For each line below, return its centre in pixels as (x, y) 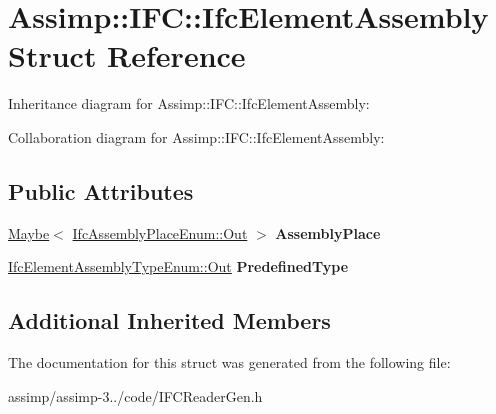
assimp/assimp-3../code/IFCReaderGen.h (135, 395)
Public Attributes (101, 190)
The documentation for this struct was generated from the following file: (229, 362)
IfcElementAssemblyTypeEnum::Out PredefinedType (178, 266)
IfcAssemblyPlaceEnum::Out (160, 232)
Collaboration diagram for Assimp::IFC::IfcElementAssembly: (196, 136)
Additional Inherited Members (169, 320)
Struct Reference (127, 55)
